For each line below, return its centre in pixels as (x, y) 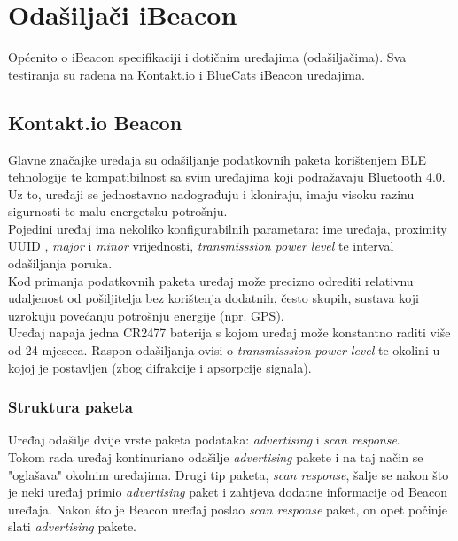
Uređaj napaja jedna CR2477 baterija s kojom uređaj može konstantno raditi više (229, 332)
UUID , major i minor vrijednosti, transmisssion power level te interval (201, 246)
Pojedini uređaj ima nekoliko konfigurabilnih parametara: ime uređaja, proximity (228, 228)
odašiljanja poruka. (60, 263)
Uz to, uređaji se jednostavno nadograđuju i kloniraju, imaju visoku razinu (211, 193)
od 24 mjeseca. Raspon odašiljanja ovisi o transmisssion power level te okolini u (224, 350)
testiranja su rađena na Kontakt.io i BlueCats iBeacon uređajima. (186, 74)
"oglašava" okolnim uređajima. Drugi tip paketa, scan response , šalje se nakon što (229, 474)
